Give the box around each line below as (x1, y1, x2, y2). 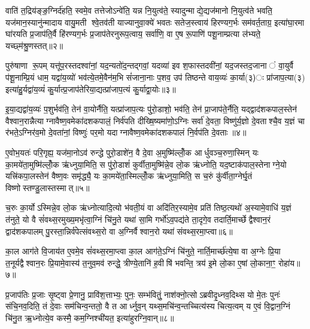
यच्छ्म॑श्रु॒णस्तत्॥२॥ (5, 39, 63, 51)
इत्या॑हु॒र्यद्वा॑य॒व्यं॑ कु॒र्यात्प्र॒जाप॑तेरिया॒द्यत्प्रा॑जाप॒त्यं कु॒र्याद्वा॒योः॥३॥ (5, 82, 176, 95)
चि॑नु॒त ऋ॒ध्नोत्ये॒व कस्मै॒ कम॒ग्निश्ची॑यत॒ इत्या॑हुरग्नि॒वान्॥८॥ (5, 312, 174, 324)
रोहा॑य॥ (278, 256, 300, 269)
